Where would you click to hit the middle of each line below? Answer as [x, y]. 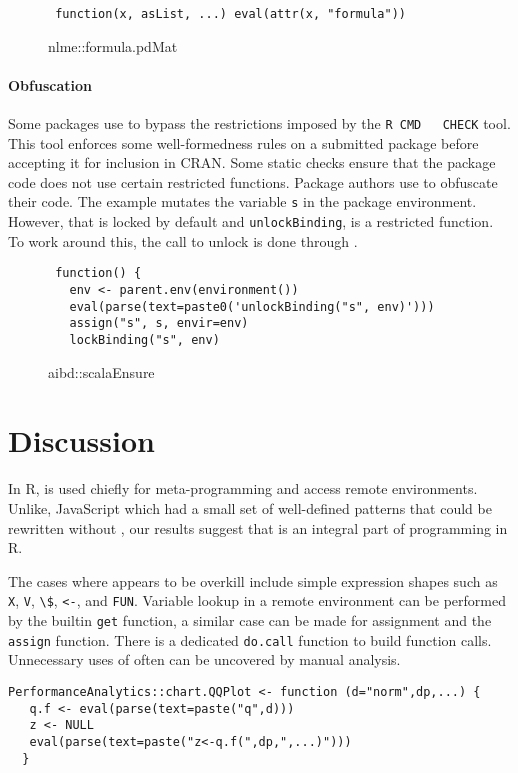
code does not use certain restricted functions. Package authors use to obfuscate [253, 181]
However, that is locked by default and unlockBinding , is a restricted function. [251, 221]
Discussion [81, 440]
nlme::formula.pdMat [113, 45]
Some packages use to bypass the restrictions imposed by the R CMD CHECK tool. [259, 123]
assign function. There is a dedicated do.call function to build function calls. [250, 639]
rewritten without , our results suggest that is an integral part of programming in [258, 527]
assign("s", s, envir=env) [159, 323]
